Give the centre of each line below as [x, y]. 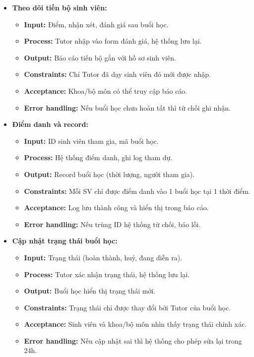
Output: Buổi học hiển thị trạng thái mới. [90, 291]
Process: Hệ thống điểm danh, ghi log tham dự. [98, 157]
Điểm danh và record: [50, 124]
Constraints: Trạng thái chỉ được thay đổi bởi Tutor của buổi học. [127, 307]
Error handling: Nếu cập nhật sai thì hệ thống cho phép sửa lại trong [133, 340]
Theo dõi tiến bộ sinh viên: [60, 7]
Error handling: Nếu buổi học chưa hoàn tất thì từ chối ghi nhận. [127, 107]
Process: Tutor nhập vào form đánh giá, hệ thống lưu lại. [113, 41]
